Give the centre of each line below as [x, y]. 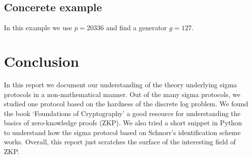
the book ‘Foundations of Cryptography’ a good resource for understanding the [122, 113]
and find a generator [136, 28]
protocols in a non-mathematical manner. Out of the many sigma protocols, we [122, 94]
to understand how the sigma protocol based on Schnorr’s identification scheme [122, 132]
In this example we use [38, 28]
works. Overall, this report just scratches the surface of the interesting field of [120, 142]
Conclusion [42, 61]
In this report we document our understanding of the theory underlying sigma [121, 84]
